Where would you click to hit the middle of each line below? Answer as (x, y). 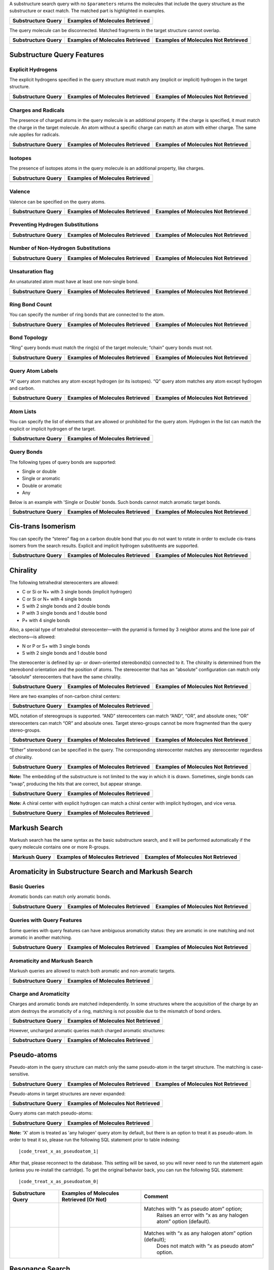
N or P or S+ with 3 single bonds (56, 646)
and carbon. (22, 388)
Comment (156, 1196)
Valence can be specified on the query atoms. (58, 202)
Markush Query (32, 857)
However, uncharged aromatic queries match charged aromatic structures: (87, 1031)
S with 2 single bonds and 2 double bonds (66, 606)
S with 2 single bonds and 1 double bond (64, 653)
